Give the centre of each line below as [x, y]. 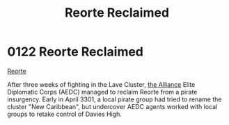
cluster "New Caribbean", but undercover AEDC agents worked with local [112, 106]
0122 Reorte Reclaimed [76, 52]
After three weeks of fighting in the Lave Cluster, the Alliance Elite [101, 84]
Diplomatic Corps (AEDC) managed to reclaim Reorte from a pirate [102, 92]
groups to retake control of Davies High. [64, 114]
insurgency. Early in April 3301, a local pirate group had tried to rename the [114, 99]
